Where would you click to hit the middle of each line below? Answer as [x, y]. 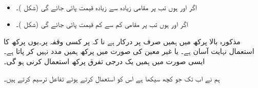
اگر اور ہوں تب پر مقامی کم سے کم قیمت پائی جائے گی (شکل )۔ [102, 24]
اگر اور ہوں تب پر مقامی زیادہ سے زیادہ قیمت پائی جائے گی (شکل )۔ [106, 7]
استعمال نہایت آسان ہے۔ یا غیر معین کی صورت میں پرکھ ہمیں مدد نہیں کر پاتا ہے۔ [129, 51]
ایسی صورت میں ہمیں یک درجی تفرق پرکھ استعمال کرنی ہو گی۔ [104, 61]
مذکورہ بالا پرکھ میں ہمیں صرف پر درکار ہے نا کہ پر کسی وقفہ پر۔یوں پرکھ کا [122, 41]
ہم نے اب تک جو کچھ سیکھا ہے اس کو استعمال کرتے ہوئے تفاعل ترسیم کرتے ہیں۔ [112, 78]
